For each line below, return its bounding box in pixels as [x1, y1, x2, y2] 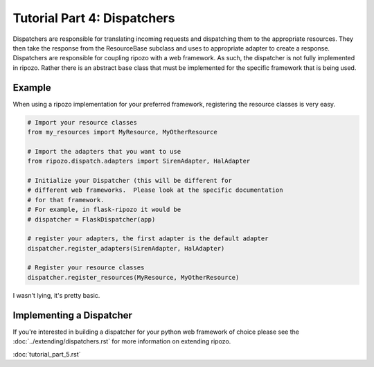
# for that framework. [27, 196, 105, 204]
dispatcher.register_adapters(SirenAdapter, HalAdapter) [27, 244, 225, 252]
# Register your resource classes [27, 264, 145, 271]
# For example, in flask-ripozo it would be [27, 206, 181, 214]
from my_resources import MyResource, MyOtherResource [27, 128, 217, 136]
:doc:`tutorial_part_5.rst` [12, 350, 81, 358]
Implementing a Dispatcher [12, 309, 133, 321]
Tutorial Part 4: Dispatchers [12, 10, 175, 26]
